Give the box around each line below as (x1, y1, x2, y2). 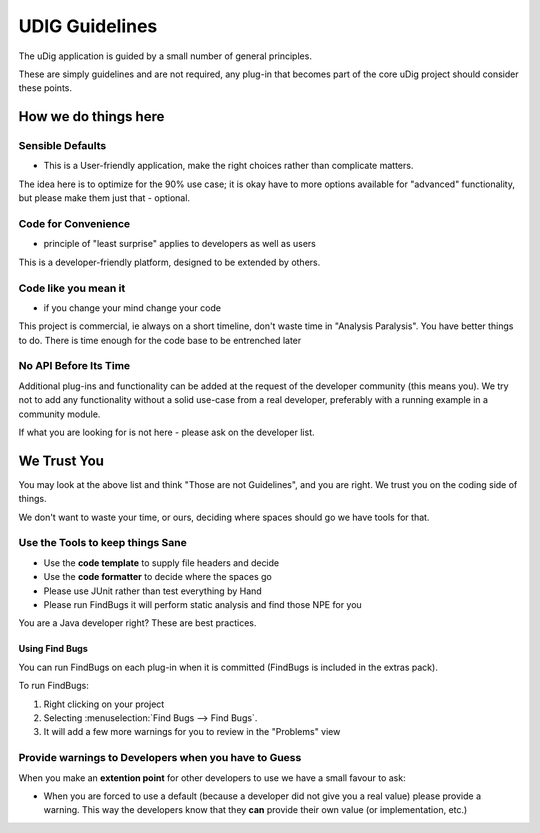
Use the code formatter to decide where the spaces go (43, 571, 272, 583)
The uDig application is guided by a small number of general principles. (18, 50, 312, 62)
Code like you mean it (18, 281, 126, 295)
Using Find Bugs (18, 643, 89, 655)
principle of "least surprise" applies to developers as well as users (43, 238, 317, 250)
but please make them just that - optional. (18, 192, 190, 204)
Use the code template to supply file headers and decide (43, 556, 280, 569)
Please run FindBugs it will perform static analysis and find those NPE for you (43, 599, 362, 611)
